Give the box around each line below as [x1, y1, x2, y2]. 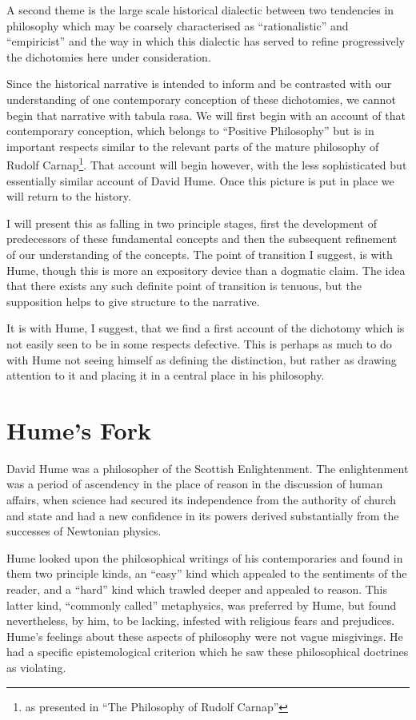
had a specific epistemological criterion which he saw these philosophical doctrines [6, 643, 409, 660]
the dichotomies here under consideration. [6, 48, 211, 65]
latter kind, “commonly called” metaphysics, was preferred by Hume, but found [6, 596, 397, 613]
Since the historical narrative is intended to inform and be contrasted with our [6, 75, 392, 92]
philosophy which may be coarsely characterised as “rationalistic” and [6, 17, 349, 34]
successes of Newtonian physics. [6, 523, 162, 539]
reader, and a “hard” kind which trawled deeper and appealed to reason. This [6, 581, 388, 597]
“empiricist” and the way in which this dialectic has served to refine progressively [6, 33, 406, 50]
